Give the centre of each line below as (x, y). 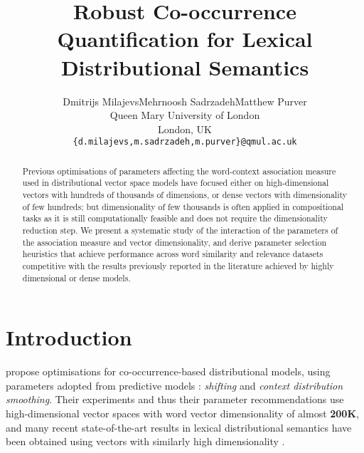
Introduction (69, 337)
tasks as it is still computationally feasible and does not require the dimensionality (175, 218)
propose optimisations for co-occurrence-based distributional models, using (168, 371)
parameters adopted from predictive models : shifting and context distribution (175, 385)
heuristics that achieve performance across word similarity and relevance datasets (173, 254)
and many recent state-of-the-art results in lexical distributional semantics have (179, 427)
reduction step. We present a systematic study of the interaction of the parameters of (180, 230)
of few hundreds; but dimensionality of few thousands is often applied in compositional (183, 206)
